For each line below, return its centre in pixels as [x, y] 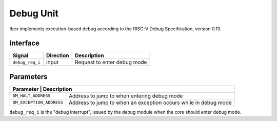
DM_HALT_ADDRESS [32, 96]
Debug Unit [34, 13]
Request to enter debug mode [111, 63]
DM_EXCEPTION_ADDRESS [38, 103]
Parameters [28, 77]
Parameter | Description [42, 89]
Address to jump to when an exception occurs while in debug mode [150, 103]
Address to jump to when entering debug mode [126, 96]
